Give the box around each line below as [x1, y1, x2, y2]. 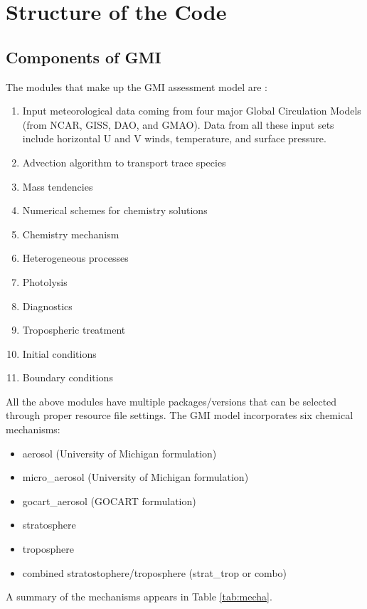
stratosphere [22, 517, 76, 532]
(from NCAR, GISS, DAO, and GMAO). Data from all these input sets [22, 117, 334, 132]
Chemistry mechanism [22, 226, 119, 241]
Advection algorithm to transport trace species [22, 154, 226, 169]
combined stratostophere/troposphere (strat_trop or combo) [22, 565, 287, 580]
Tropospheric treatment [22, 322, 126, 337]
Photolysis [22, 274, 68, 289]
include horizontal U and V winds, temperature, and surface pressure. [22, 131, 326, 146]
